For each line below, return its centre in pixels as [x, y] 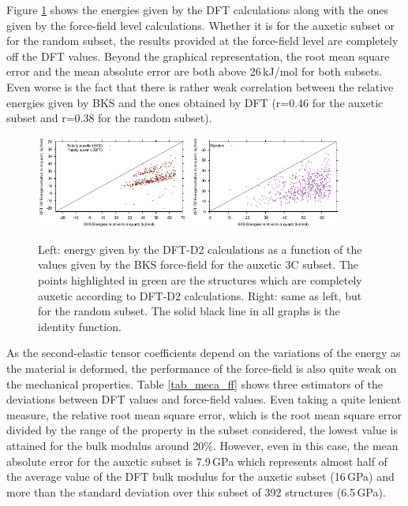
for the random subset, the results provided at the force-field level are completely [202, 41]
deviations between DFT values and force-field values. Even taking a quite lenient [204, 399]
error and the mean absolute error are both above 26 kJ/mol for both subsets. [195, 71]
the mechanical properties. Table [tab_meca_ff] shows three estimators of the [195, 383]
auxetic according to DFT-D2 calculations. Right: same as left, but [200, 295]
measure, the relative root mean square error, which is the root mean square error [204, 414]
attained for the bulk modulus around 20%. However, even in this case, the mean [202, 445]
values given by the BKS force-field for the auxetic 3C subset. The [198, 264]
